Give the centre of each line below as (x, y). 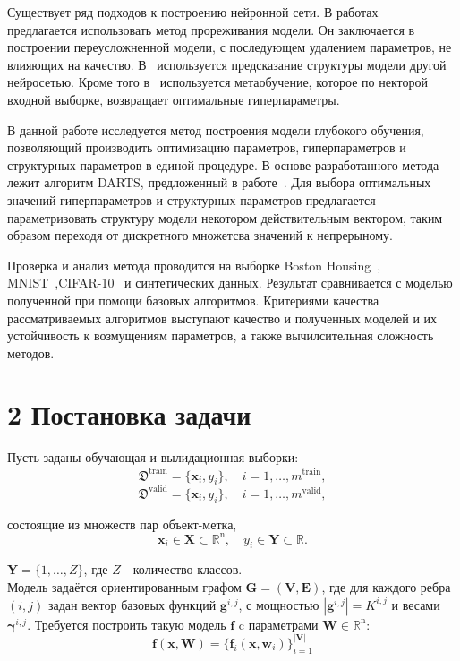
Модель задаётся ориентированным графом (124, 587)
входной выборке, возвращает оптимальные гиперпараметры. (174, 99)
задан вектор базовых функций (132, 604)
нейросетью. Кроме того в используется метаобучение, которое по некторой (217, 82)
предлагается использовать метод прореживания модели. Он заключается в (211, 29)
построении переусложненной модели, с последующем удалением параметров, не (230, 47)
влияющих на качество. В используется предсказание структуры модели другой (227, 64)
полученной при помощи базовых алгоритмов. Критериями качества (193, 300)
